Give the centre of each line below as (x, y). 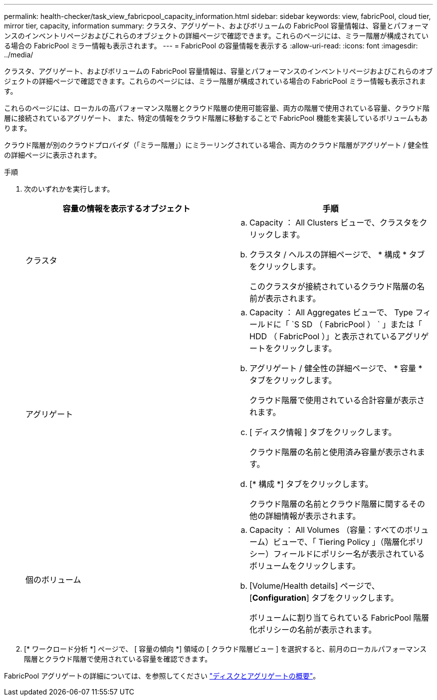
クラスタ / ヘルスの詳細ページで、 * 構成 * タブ (337, 254)
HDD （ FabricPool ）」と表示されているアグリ (335, 336)
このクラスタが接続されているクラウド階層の (333, 286)
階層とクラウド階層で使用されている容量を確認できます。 (118, 659)
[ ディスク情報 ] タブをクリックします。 (323, 432)
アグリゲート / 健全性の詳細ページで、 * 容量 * (336, 368)
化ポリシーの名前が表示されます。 (313, 630)
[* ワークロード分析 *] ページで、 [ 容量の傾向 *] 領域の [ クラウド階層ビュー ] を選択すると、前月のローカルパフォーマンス (225, 649)
